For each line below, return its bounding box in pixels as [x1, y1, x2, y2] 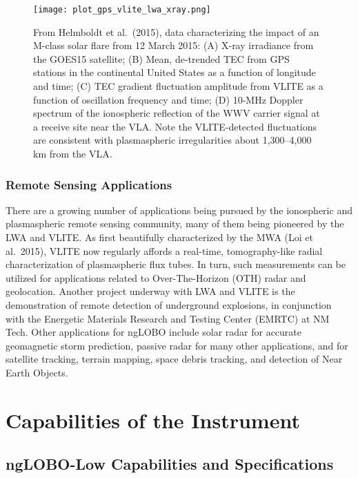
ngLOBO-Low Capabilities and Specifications [6, 453, 334, 475]
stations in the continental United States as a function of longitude [33, 65, 316, 79]
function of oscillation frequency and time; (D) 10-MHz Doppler [33, 92, 304, 106]
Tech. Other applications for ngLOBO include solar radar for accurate [6, 325, 302, 339]
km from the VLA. [33, 146, 112, 160]
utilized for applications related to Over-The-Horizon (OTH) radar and [6, 270, 306, 285]
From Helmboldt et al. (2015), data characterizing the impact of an [33, 24, 319, 39]
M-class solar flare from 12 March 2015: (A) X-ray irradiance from [33, 38, 314, 52]
